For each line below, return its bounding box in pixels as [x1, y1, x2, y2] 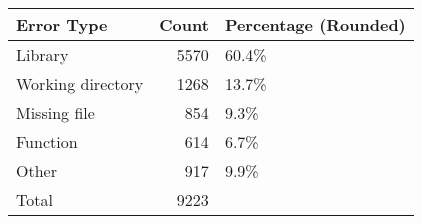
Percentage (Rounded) [224, 13, 406, 36]
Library [16, 43, 69, 66]
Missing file [16, 101, 95, 124]
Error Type [16, 13, 108, 36]
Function [16, 130, 78, 153]
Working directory [16, 72, 144, 95]
